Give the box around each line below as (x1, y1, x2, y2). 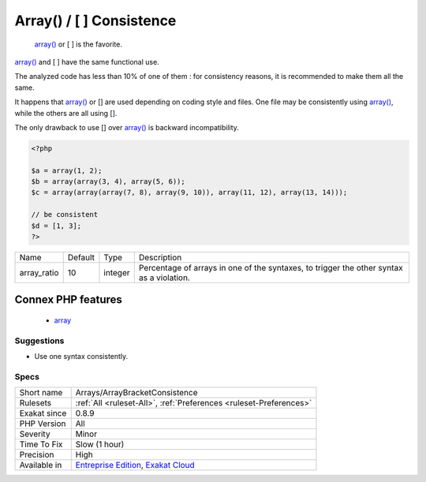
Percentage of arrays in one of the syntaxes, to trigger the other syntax (138, 262, 403, 273)
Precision (19, 450, 54, 461)
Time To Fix (19, 439, 63, 450)
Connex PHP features (14, 293, 122, 307)
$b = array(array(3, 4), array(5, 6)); (31, 177, 185, 186)
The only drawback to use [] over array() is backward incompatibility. (14, 122, 240, 132)
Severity (19, 428, 50, 439)
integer (103, 267, 130, 278)
